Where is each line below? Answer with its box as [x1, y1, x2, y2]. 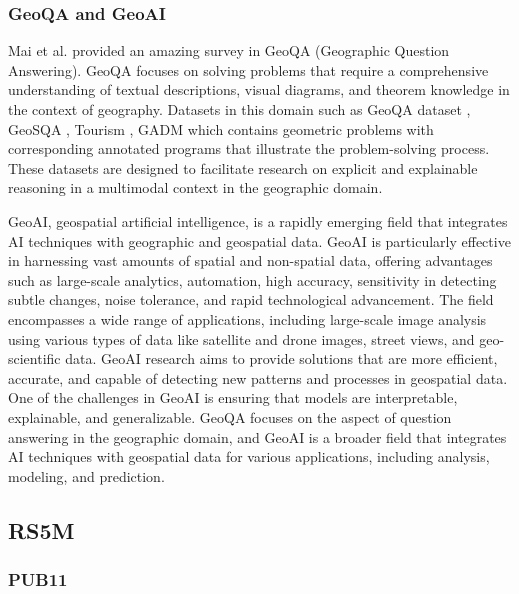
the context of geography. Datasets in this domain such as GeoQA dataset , [8, 99, 471, 119]
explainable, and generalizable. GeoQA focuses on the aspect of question [8, 406, 452, 427]
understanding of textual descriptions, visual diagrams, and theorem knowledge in [8, 79, 510, 100]
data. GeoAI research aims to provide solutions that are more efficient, [65, 348, 498, 369]
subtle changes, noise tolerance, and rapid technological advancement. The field [8, 289, 494, 310]
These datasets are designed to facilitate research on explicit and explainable [8, 157, 478, 178]
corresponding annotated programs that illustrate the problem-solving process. [8, 138, 490, 159]
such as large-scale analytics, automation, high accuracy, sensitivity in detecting [8, 269, 497, 290]
